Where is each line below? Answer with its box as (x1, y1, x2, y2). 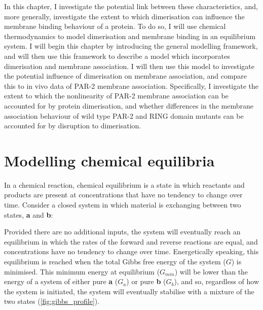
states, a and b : (4, 209, 53, 220)
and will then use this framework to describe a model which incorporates (4, 50, 230, 61)
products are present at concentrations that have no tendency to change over (4, 189, 243, 200)
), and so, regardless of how (174, 276, 259, 287)
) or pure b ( (126, 276, 166, 287)
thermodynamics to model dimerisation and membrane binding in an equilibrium (4, 30, 256, 41)
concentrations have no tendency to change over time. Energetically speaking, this (4, 246, 259, 257)
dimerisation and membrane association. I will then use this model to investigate (4, 60, 255, 71)
